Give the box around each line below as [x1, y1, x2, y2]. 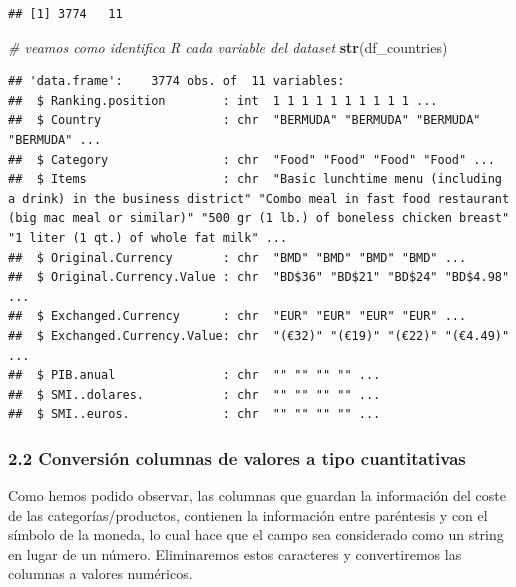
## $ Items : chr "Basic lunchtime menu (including [8, 172, 502, 187]
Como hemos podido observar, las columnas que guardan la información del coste [8, 485, 506, 506]
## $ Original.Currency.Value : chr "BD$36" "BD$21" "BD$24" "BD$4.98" [8, 270, 510, 285]
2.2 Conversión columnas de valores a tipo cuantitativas [8, 445, 466, 470]
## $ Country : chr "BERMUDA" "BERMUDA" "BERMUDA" [8, 113, 481, 128]
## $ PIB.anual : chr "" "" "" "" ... [8, 368, 381, 383]
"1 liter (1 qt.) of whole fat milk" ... [8, 230, 288, 245]
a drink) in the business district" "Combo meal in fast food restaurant [8, 191, 510, 206]
